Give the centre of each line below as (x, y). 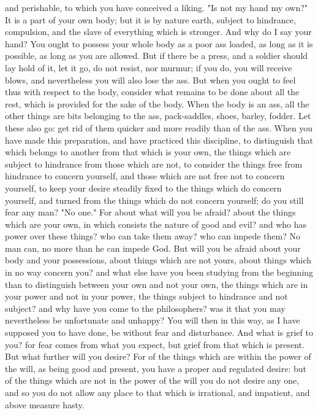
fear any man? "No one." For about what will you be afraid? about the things (150, 212)
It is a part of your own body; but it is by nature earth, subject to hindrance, (150, 19)
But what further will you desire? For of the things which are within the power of (158, 356)
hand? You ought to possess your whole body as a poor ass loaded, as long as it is (159, 43)
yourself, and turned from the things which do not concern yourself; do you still (154, 200)
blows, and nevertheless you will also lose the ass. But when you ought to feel (150, 80)
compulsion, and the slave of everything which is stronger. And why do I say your (158, 32)
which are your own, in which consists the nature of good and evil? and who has (156, 224)
